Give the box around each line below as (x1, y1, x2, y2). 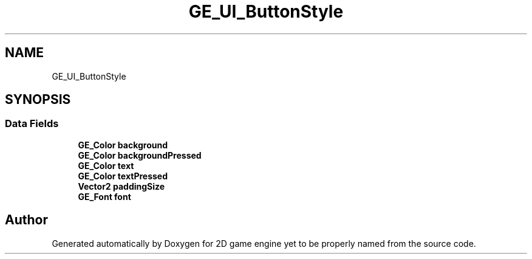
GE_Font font (78, 191, 131, 202)
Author (5, 212, 48, 228)
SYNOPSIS (5, 92, 71, 108)
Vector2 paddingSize (78, 181, 165, 192)
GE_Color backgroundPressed (78, 150, 202, 161)
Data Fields (5, 117, 59, 130)
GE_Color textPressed (78, 170, 168, 181)
